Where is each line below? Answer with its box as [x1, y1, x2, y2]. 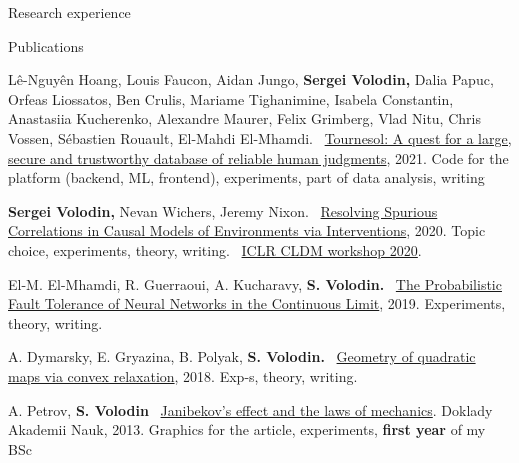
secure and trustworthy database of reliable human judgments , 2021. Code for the [8, 147, 509, 168]
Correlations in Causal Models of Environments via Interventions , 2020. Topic [8, 220, 486, 241]
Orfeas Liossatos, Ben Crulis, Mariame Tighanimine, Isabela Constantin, [8, 88, 454, 109]
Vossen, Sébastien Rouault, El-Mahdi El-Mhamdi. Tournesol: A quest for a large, [8, 127, 512, 148]
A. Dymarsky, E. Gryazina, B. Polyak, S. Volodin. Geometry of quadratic [8, 346, 476, 367]
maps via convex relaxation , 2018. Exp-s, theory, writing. [8, 365, 358, 386]
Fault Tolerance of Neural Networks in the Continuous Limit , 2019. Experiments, [8, 293, 506, 314]
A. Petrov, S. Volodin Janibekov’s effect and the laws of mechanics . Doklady [8, 399, 493, 420]
